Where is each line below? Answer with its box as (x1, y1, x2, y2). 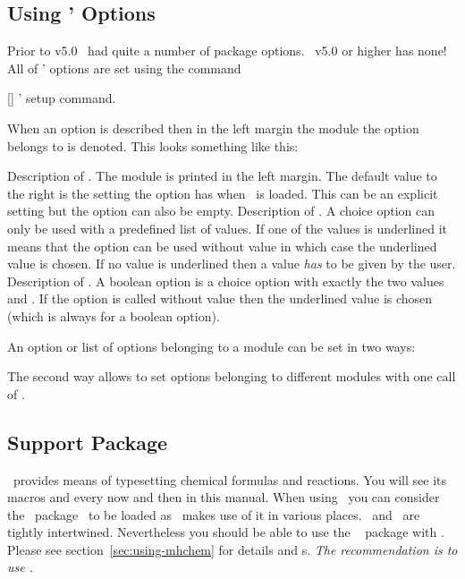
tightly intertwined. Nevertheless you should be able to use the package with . (7, 523, 444, 541)
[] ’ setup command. (7, 89, 116, 107)
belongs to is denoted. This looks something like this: (7, 136, 299, 155)
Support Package (7, 428, 168, 456)
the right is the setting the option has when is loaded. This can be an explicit (7, 183, 438, 202)
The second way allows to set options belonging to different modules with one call (7, 367, 456, 386)
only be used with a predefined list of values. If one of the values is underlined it (7, 218, 448, 237)
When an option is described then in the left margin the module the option (7, 118, 419, 137)
